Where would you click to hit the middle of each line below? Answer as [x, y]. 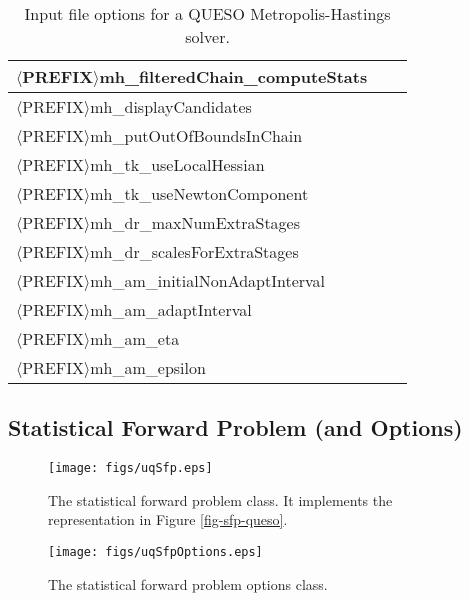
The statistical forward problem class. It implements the [220, 499]
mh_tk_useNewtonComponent [199, 193]
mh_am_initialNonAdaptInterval [208, 280]
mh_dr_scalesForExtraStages [194, 251]
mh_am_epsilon [148, 367]
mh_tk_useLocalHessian [177, 164]
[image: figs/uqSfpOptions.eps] [155, 552]
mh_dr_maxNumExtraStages [195, 222]
